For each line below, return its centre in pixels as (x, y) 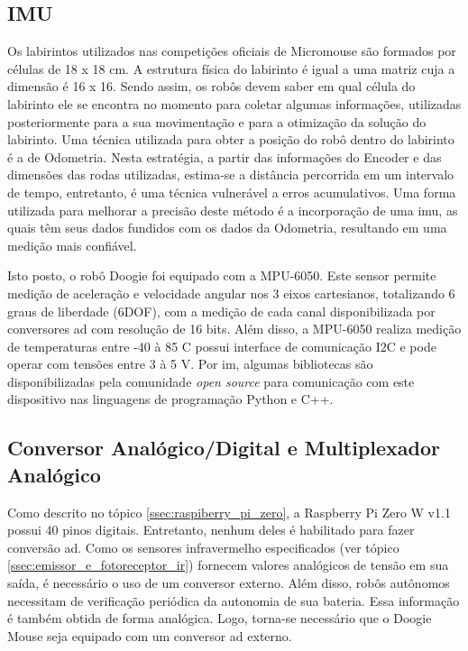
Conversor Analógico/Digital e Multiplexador (224, 448)
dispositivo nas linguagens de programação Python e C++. (170, 399)
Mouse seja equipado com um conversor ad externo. (150, 635)
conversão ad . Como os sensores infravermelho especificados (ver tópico (203, 547)
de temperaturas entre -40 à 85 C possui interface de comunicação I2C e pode (222, 346)
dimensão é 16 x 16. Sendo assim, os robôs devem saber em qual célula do (211, 86)
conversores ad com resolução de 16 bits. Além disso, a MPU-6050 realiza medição (234, 329)
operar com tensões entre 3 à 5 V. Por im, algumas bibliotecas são (190, 364)
